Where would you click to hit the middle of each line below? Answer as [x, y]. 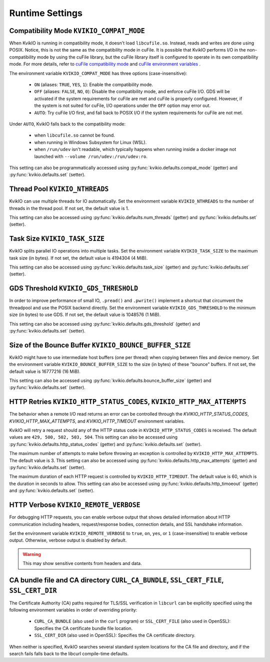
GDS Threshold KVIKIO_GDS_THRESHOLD [74, 288]
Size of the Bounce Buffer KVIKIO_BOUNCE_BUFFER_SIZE [100, 345]
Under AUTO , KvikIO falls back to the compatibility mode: [67, 124]
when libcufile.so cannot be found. [74, 135]
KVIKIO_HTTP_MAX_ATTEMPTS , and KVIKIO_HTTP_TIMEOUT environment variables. [97, 421]
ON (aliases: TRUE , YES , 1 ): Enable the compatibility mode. [94, 84]
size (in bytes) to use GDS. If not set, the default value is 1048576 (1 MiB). [85, 314]
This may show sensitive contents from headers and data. [82, 563]
